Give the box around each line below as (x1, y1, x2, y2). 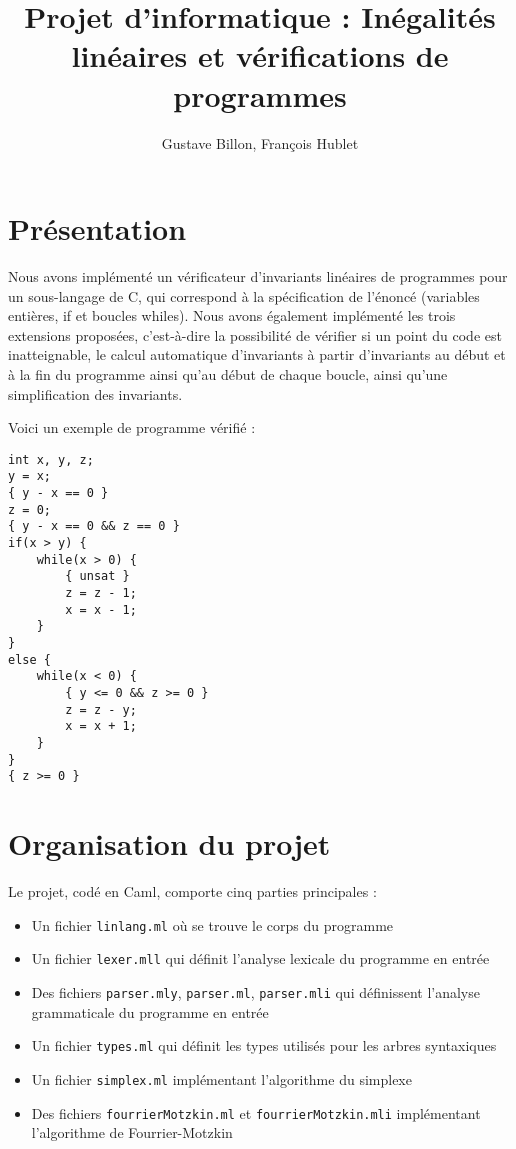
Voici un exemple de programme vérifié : (8, 417, 256, 438)
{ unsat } (65, 569, 130, 584)
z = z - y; (65, 702, 137, 717)
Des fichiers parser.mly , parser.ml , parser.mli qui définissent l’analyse (31, 981, 480, 1002)
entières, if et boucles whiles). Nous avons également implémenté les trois (8, 305, 456, 326)
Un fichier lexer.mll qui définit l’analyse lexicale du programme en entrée (31, 948, 490, 969)
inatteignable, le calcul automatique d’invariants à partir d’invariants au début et (8, 344, 506, 365)
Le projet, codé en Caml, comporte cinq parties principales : (8, 881, 377, 902)
